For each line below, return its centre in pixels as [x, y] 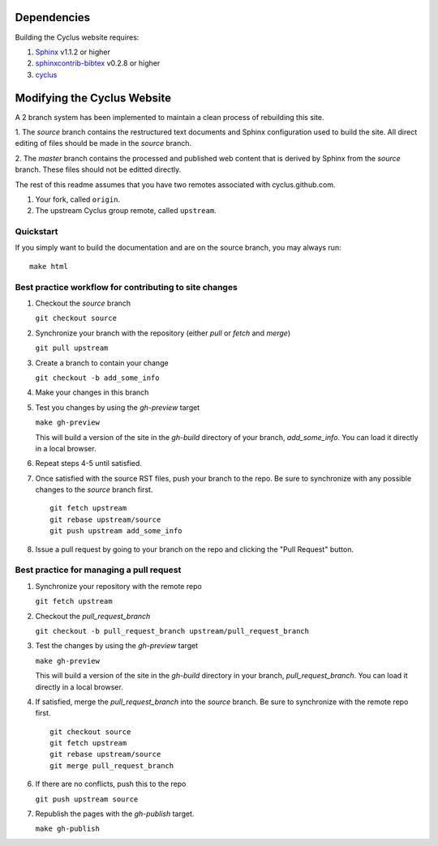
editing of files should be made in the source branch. [103, 143]
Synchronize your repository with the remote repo [118, 586]
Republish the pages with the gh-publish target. [115, 814]
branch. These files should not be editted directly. [98, 169]
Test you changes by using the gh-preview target [118, 407]
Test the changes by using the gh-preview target [117, 646]
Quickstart [36, 232]
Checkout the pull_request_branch [93, 616]
